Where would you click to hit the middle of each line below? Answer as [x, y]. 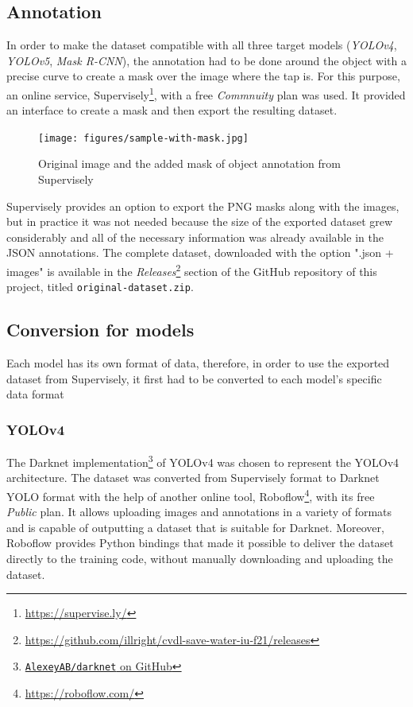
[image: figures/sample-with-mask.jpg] [143, 138]
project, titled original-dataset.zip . [100, 287]
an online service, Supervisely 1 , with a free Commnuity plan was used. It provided [206, 93]
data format [35, 394]
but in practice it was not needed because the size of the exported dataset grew [200, 221]
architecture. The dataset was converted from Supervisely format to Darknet [193, 478]
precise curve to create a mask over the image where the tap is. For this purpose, [203, 76]
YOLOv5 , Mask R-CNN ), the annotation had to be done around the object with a [206, 60]
